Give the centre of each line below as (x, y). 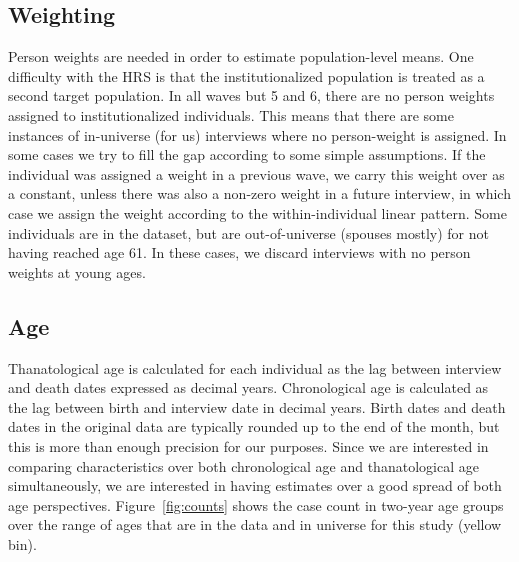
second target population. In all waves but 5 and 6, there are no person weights (251, 95)
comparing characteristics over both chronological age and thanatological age (243, 465)
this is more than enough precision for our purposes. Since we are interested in (248, 445)
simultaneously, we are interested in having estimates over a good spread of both (255, 485)
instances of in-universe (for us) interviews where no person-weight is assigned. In (257, 134)
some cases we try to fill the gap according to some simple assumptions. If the (247, 154)
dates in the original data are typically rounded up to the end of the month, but (254, 426)
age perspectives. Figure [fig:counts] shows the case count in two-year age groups (256, 504)
